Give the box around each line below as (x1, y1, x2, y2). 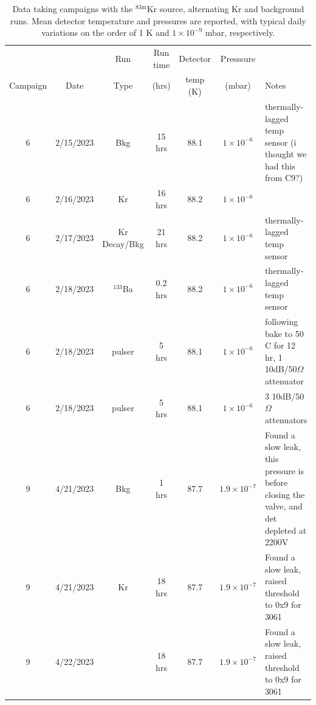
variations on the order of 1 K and (41, 26, 170, 39)
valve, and (264, 500, 303, 513)
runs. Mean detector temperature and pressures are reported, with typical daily (10, 14, 306, 27)
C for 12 (264, 339, 296, 352)
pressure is (264, 464, 304, 477)
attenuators (264, 414, 307, 426)
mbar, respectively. (205, 26, 275, 39)
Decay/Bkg (102, 237, 144, 250)
